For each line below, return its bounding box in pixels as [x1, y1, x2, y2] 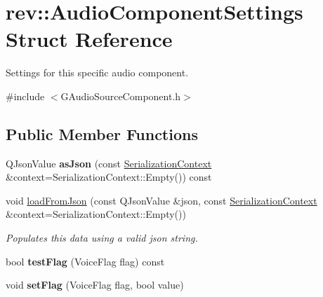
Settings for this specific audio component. [6, 65, 189, 80]
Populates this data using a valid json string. [6, 230, 198, 245]
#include [6, 88, 45, 103]
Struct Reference [6, 25, 173, 53]
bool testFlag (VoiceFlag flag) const [6, 254, 165, 268]
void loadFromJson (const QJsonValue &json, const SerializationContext [6, 193, 317, 207]
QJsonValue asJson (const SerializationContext [6, 156, 212, 170]
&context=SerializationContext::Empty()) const [6, 170, 212, 184]
